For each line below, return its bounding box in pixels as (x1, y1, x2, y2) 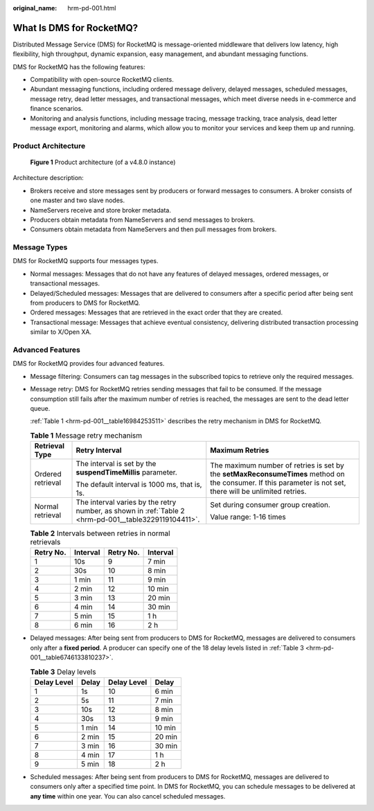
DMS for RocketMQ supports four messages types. (12, 257, 159, 265)
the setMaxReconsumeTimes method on (210, 470, 346, 479)
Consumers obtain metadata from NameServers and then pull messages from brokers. (30, 225, 277, 233)
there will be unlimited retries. (210, 487, 307, 497)
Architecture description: (12, 174, 84, 182)
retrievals (30, 537, 61, 547)
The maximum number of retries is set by (210, 461, 344, 470)
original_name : (12, 4, 57, 12)
